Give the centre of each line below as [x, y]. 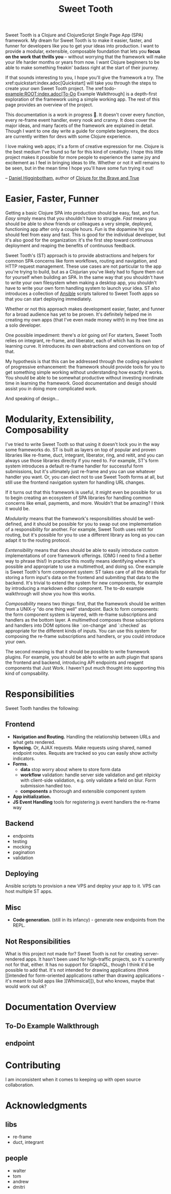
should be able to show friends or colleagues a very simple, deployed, [79, 224]
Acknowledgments [46, 1106]
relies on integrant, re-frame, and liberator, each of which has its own [78, 340]
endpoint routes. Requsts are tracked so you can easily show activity [85, 753]
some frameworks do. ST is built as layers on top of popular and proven [81, 450]
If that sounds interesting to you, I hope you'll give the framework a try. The [84, 78]
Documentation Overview [61, 1007]
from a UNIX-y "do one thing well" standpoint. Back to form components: [82, 609]
